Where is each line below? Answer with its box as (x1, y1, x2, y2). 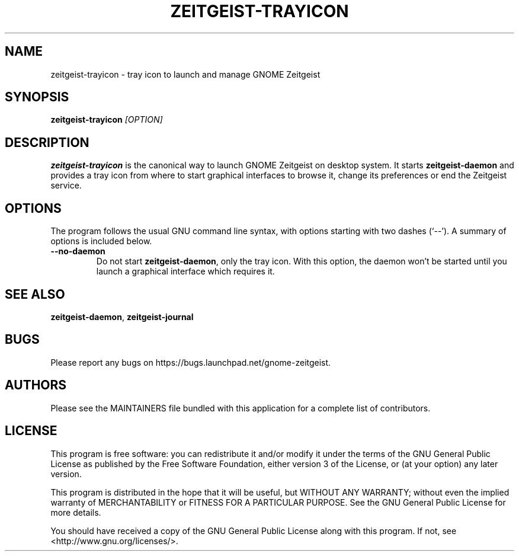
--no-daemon (50, 246, 105, 257)
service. (50, 180, 82, 191)
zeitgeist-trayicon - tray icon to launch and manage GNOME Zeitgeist (50, 69, 321, 79)
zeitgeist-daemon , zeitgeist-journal (50, 311, 194, 322)
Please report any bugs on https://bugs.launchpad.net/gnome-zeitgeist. (50, 357, 331, 368)
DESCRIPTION (5, 135, 89, 150)
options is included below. (50, 236, 152, 247)
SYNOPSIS (5, 90, 69, 105)
